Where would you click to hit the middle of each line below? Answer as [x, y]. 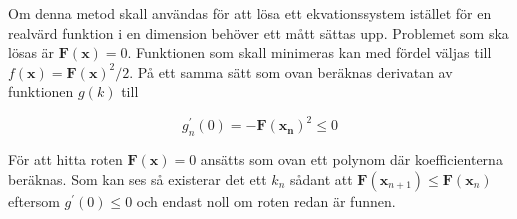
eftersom [34, 200]
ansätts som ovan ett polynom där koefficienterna [351, 159]
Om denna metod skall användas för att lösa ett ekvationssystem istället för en [250, 13]
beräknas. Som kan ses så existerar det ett [137, 178]
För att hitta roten [65, 159]
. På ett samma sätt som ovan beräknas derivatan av [291, 71]
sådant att [321, 178]
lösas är [31, 52]
